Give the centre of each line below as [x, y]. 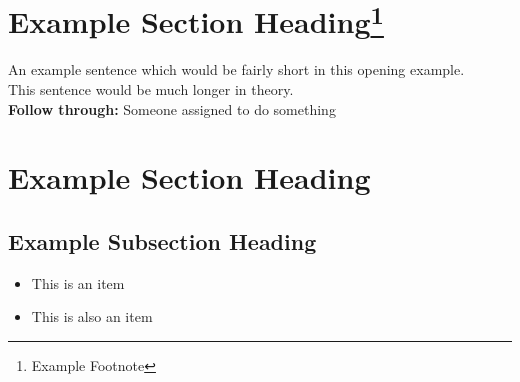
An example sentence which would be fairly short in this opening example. [236, 69]
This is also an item [92, 316]
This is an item [78, 282]
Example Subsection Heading [162, 241]
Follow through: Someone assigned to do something [172, 108]
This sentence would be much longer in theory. [151, 89]
